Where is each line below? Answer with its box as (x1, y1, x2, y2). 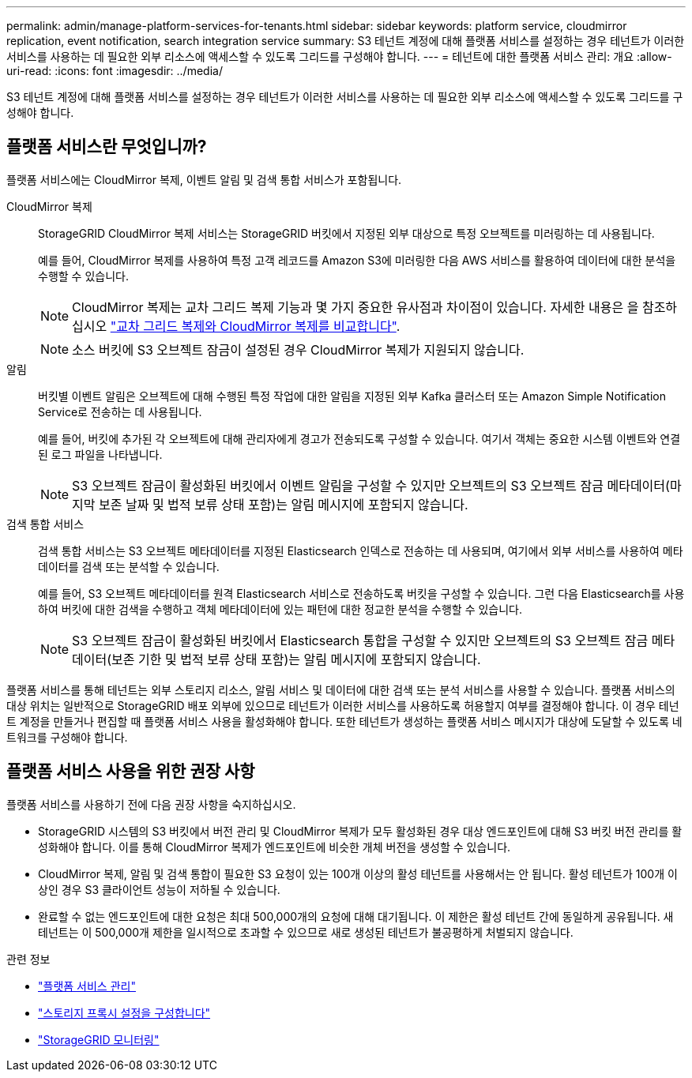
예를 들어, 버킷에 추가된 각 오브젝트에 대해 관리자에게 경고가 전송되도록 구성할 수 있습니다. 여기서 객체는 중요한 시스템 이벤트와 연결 (38, 431, 681, 445)
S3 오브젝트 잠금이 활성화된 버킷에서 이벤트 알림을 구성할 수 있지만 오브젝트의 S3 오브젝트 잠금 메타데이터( (72, 477, 670, 494)
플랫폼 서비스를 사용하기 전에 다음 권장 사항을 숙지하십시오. (6, 797, 296, 811)
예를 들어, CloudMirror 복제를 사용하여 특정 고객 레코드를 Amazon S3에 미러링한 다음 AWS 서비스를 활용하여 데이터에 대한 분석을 (38, 253, 676, 267)
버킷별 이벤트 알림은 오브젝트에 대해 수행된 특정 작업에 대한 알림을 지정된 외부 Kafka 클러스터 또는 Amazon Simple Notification (38, 389, 666, 403)
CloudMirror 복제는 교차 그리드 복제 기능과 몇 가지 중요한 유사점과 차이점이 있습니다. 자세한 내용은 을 (72, 299, 639, 315)
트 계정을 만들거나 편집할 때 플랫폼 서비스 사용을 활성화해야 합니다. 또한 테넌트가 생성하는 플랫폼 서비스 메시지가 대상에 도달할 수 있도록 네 (6, 714, 683, 728)
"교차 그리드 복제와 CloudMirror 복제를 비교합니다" (110, 317, 397, 334)
